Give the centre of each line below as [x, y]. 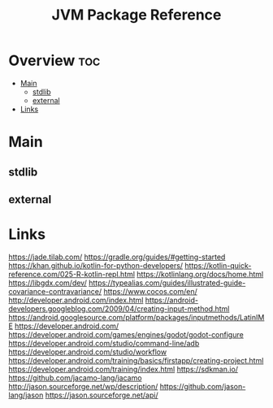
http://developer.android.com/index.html [76, 300]
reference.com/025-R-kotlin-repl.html [72, 274]
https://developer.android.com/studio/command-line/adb [104, 343]
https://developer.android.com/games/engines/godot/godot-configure [126, 334]
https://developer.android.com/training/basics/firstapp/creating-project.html [136, 360]
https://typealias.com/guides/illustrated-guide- [167, 283]
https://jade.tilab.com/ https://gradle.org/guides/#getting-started [117, 257]
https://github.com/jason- [203, 386]
